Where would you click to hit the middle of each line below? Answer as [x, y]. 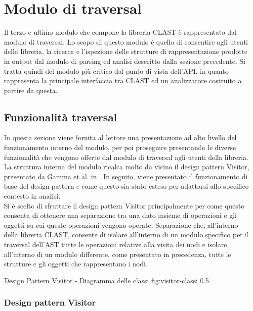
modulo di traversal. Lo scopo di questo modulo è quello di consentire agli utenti [126, 41]
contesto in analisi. [32, 196]
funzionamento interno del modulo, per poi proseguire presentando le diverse [120, 147]
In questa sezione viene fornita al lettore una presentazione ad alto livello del [120, 137]
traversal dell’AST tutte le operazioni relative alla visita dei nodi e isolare [116, 244]
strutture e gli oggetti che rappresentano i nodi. [76, 264]
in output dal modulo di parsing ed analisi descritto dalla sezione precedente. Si [125, 61]
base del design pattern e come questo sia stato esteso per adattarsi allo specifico [126, 186]
